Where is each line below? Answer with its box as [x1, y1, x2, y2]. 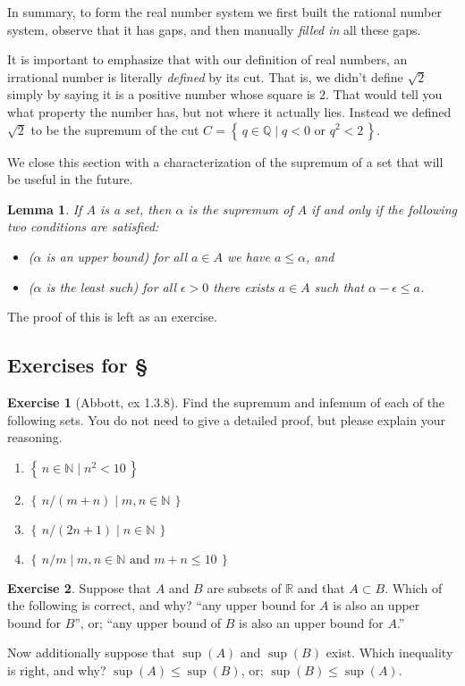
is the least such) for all [46, 277, 176, 296]
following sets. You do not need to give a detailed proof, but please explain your [7, 410, 445, 429]
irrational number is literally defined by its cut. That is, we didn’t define [7, 67, 403, 86]
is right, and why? [7, 661, 106, 680]
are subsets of [207, 578, 282, 597]
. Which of [385, 578, 443, 597]
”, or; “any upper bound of [74, 613, 222, 632]
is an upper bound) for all [46, 247, 187, 265]
